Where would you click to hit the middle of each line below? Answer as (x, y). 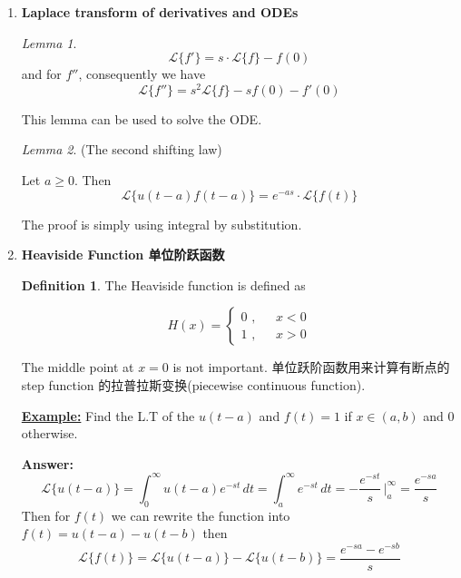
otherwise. (49, 433)
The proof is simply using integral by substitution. (162, 224)
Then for (46, 515)
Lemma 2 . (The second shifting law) (122, 149)
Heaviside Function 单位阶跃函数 (123, 255)
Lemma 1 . (49, 42)
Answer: (47, 463)
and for (41, 74)
